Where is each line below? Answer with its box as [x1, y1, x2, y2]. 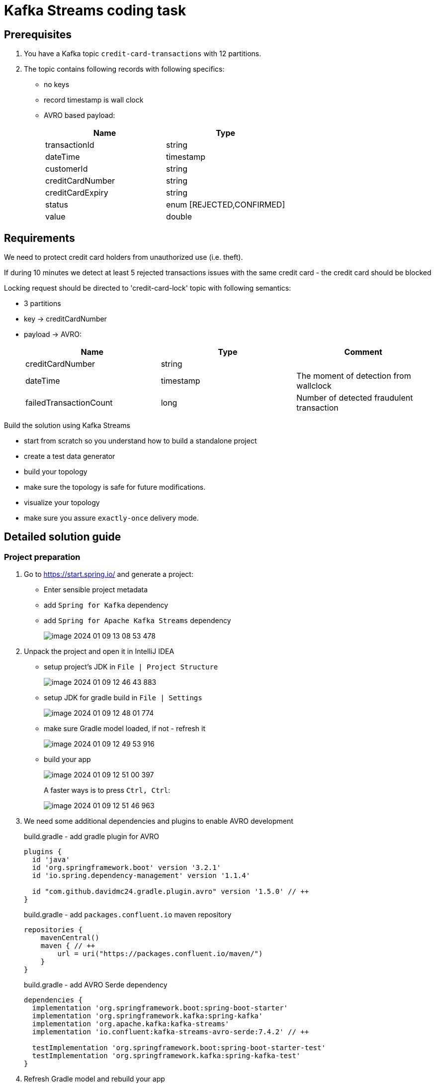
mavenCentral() [40, 934, 99, 942]
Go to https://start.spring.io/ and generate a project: [24, 570, 193, 579]
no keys [44, 80, 70, 89]
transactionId [45, 140, 94, 150]
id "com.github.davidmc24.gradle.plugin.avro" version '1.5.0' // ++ [32, 887, 309, 896]
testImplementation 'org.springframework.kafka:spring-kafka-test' [32, 1052, 301, 1060]
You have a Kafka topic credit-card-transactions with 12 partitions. [24, 49, 261, 58]
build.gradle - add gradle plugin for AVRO [24, 832, 159, 841]
